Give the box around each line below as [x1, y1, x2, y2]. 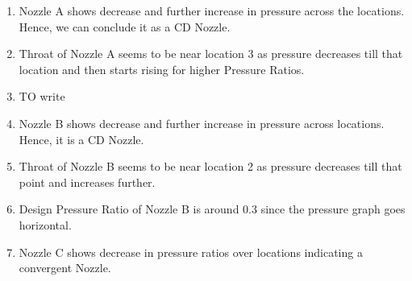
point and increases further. [19, 173, 156, 190]
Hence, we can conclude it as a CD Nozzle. [19, 18, 231, 35]
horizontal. [19, 216, 72, 233]
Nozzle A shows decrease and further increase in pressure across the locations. [19, 2, 405, 19]
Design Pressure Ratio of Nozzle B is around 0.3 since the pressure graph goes [19, 200, 406, 217]
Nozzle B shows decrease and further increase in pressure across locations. [19, 114, 385, 131]
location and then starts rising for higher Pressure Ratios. [19, 60, 305, 77]
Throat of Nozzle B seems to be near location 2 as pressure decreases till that [19, 158, 402, 175]
